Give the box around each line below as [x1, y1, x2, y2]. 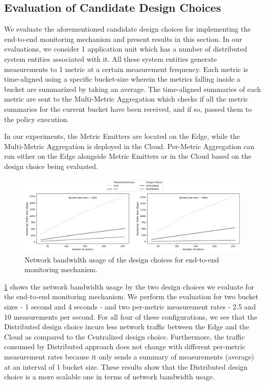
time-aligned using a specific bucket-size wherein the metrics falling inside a [4, 74, 240, 84]
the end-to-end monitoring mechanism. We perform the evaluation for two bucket [4, 291, 259, 302]
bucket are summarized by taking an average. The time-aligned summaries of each [4, 83, 261, 94]
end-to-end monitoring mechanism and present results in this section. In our [4, 33, 243, 44]
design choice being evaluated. [4, 160, 99, 171]
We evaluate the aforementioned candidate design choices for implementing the [4, 23, 251, 34]
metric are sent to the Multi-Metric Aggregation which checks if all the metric [4, 93, 249, 104]
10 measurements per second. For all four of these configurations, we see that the [4, 311, 257, 322]
